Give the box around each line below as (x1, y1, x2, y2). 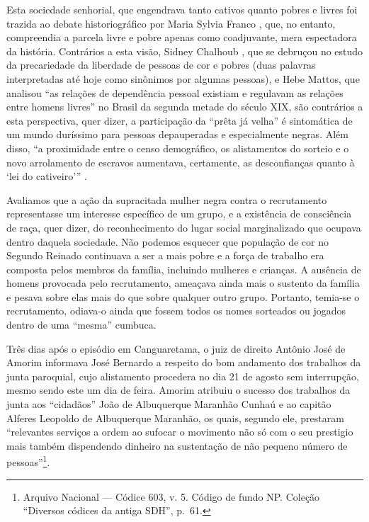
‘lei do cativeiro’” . (6, 169, 88, 183)
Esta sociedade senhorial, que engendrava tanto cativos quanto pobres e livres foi (6, 2, 358, 16)
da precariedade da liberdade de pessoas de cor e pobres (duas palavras (6, 57, 316, 72)
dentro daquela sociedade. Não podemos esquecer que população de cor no (6, 234, 329, 249)
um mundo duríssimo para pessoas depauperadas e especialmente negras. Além (6, 127, 348, 142)
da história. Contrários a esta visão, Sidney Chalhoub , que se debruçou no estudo (6, 43, 363, 58)
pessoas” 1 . (6, 453, 50, 470)
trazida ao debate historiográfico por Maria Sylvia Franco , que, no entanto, (6, 16, 336, 30)
